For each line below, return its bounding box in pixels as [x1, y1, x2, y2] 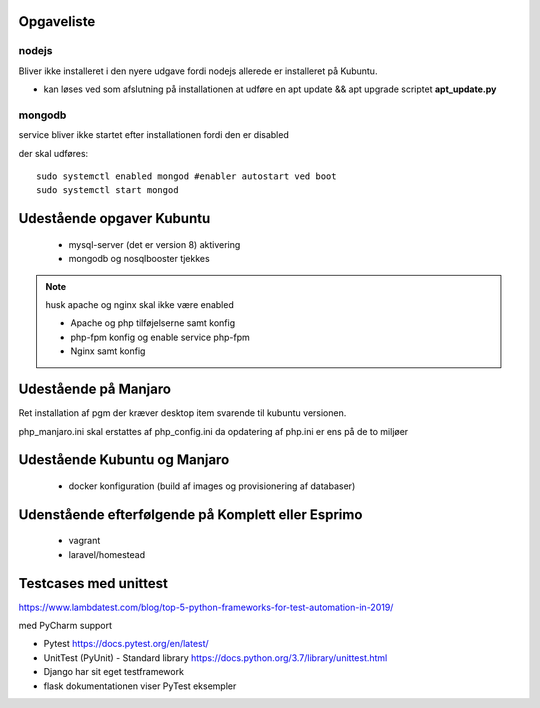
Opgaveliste [18, 13, 96, 30]
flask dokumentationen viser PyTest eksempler [43, 680, 237, 692]
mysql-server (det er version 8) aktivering [68, 238, 241, 250]
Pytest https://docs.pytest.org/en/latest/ [43, 638, 209, 650]
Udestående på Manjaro [18, 381, 172, 398]
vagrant [68, 535, 101, 547]
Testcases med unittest [18, 575, 169, 592]
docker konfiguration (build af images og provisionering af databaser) [68, 480, 356, 492]
